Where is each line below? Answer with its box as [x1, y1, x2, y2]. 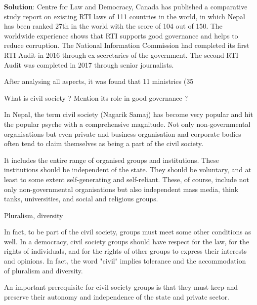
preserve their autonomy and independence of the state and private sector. [4, 291, 229, 302]
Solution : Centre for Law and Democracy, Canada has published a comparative [4, 1, 248, 11]
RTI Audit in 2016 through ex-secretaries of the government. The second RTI [4, 49, 239, 60]
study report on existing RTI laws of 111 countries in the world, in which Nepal [4, 11, 245, 21]
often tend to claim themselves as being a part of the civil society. [4, 138, 204, 149]
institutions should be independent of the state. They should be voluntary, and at [4, 164, 252, 175]
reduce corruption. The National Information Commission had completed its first [4, 40, 250, 50]
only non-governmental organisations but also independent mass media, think [4, 184, 239, 194]
